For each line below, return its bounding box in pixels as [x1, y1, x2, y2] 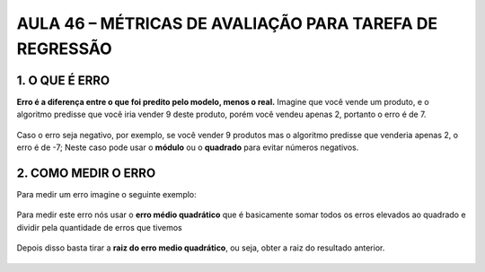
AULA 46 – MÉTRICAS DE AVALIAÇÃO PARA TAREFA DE [16, 13, 438, 33]
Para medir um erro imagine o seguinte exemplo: [16, 189, 197, 199]
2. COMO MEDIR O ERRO [16, 165, 156, 180]
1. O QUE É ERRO [16, 73, 110, 88]
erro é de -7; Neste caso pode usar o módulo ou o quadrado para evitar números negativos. [16, 142, 359, 153]
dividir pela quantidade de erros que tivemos [16, 222, 183, 233]
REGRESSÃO [16, 39, 112, 58]
